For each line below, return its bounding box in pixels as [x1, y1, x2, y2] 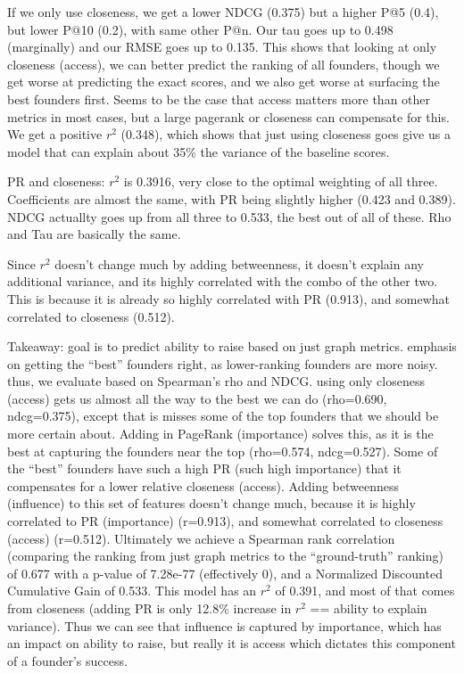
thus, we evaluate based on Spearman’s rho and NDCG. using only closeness [7, 372, 425, 390]
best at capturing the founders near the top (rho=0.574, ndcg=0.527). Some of [7, 441, 438, 460]
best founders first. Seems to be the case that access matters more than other [7, 89, 431, 108]
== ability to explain [310, 599, 427, 617]
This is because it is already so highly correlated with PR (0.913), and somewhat [7, 289, 451, 308]
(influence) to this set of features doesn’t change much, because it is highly [7, 494, 416, 513]
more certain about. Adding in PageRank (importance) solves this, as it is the [7, 424, 434, 443]
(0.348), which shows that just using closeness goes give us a [120, 125, 451, 144]
